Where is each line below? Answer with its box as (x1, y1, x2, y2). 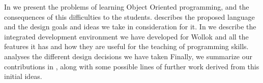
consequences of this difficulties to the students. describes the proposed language (4, 11, 255, 22)
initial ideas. (4, 71, 42, 81)
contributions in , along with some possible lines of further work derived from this (4, 61, 259, 71)
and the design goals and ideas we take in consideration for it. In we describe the (4, 21, 256, 32)
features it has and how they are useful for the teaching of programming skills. (4, 41, 249, 52)
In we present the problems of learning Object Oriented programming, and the (4, 2, 249, 12)
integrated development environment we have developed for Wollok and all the (4, 31, 249, 41)
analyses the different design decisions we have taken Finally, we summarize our (4, 51, 252, 61)
